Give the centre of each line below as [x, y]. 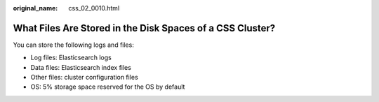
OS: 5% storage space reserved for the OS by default [108, 87]
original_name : [35, 8]
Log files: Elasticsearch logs [71, 58]
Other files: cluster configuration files [84, 78]
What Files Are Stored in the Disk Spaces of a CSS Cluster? [144, 28]
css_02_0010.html [94, 8]
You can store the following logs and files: [74, 45]
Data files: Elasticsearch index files [81, 67]
